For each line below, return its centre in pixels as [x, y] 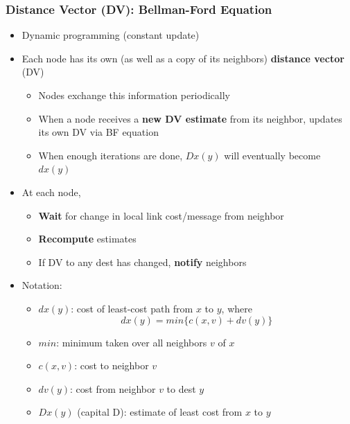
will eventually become [272, 155]
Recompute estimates [87, 239]
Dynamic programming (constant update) [111, 35]
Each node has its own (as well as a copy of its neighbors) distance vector [183, 58]
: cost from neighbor [113, 388]
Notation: [42, 285]
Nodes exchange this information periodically [134, 95]
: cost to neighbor [112, 365]
